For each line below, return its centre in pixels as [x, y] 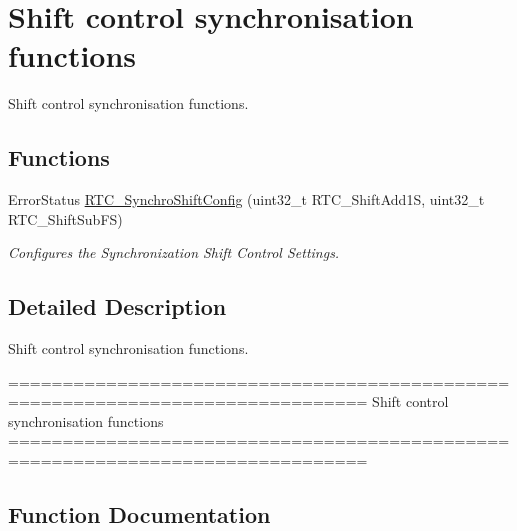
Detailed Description [117, 306]
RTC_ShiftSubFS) [65, 218]
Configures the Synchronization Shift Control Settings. [174, 252]
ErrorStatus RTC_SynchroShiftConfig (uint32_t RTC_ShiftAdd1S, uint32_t [246, 199]
